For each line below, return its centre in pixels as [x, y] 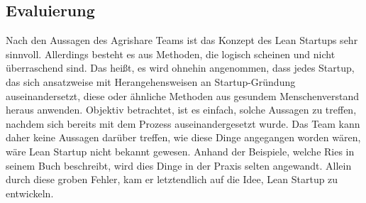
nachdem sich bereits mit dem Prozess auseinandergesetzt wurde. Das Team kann [183, 123]
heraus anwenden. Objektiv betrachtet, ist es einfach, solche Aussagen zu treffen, [181, 110]
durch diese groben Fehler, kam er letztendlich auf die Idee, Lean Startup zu [172, 179]
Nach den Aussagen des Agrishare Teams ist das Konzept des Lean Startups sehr [182, 40]
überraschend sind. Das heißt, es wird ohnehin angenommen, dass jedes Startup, [180, 68]
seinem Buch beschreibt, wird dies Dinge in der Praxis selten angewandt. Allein [179, 165]
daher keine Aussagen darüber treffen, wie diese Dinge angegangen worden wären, [183, 137]
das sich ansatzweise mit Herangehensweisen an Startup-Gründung [151, 81]
